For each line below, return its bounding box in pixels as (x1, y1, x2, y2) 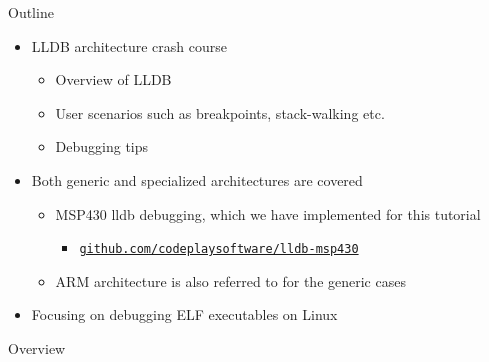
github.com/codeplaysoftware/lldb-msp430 (79, 242, 359, 257)
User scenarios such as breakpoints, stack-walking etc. (55, 102, 385, 123)
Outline (8, 2, 54, 22)
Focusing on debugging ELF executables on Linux (31, 304, 338, 325)
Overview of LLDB (55, 69, 172, 90)
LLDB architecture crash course (31, 35, 227, 56)
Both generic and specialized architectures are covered (31, 169, 363, 190)
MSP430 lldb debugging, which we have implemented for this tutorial (55, 203, 481, 224)
